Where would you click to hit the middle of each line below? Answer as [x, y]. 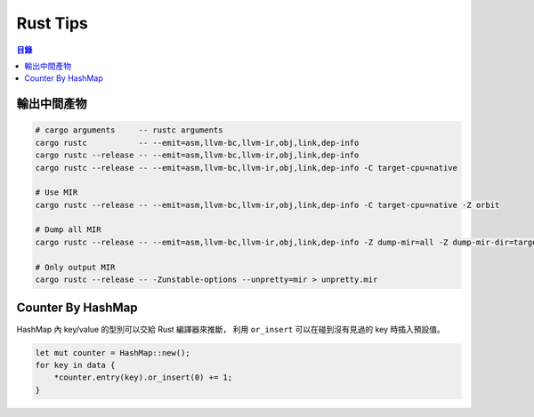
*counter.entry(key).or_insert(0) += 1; [143, 377]
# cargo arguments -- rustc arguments [129, 130]
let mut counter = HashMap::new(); [113, 353]
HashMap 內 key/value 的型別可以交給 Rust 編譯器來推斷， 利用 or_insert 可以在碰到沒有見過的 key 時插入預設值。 [231, 329]
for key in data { [75, 365]
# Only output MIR [75, 267]
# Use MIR [57, 192]
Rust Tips [52, 23]
